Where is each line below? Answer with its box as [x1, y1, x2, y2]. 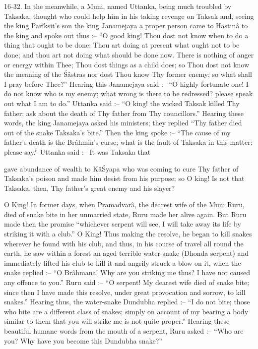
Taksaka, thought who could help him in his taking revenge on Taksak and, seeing [4, 10, 254, 21]
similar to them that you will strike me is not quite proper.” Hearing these [4, 316, 230, 326]
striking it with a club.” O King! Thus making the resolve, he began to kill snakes [4, 229, 252, 239]
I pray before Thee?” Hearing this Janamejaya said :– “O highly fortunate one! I [4, 78, 249, 89]
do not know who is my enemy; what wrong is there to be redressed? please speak [4, 88, 253, 99]
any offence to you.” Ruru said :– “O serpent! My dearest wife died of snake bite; [4, 277, 250, 288]
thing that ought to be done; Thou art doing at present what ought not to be [4, 40, 240, 50]
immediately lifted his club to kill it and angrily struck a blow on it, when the [4, 257, 241, 268]
